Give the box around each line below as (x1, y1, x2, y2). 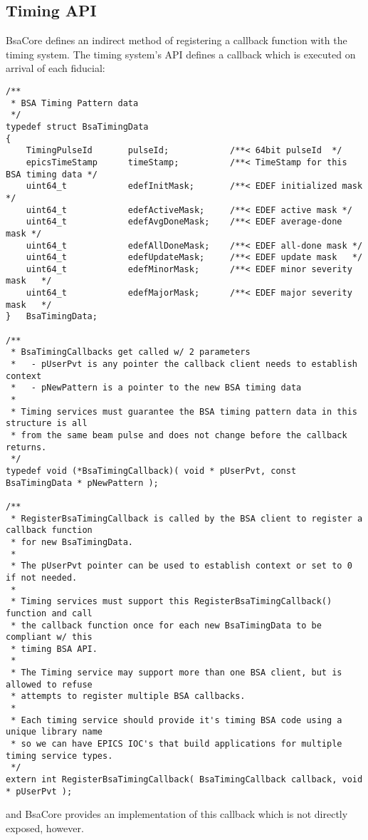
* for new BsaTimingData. (11, 536, 133, 547)
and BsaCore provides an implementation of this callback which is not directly (6, 807, 348, 821)
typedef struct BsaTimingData (6, 121, 149, 132)
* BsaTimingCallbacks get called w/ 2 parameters (11, 347, 251, 358)
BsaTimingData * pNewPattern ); (6, 477, 159, 488)
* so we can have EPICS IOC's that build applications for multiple (11, 739, 342, 750)
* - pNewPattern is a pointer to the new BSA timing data (11, 383, 302, 393)
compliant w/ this (6, 632, 93, 643)
